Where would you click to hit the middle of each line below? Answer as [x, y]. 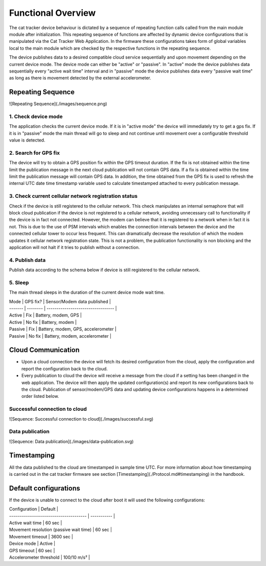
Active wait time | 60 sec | [36, 523]
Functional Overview [52, 13]
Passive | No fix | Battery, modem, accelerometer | [60, 336]
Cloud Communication [44, 350]
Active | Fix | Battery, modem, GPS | [46, 315]
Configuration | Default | [34, 509]
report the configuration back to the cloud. [65, 369]
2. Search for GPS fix [34, 153]
